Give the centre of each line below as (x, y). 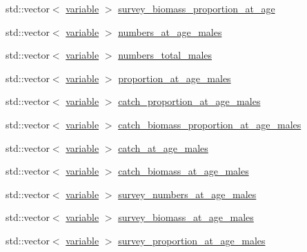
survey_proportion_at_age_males (192, 240)
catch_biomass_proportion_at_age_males (210, 124)
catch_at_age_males (163, 147)
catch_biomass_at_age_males (184, 171)
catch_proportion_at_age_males (189, 101)
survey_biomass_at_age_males (186, 217)
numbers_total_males (165, 55)
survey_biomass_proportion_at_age (197, 8)
